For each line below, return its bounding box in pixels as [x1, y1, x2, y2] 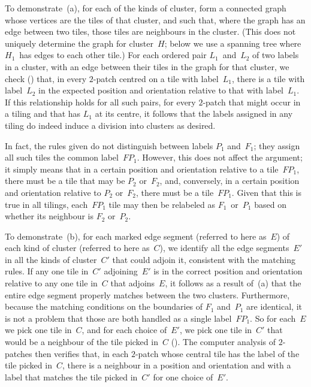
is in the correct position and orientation [153, 265, 303, 277]
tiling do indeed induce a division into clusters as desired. [5, 119, 216, 131]
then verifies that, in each [35, 347, 129, 359]
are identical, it [246, 300, 303, 313]
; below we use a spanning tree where [164, 37, 301, 49]
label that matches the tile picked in [5, 370, 138, 383]
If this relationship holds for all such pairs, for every [5, 95, 196, 108]
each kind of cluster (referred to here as [5, 241, 150, 254]
